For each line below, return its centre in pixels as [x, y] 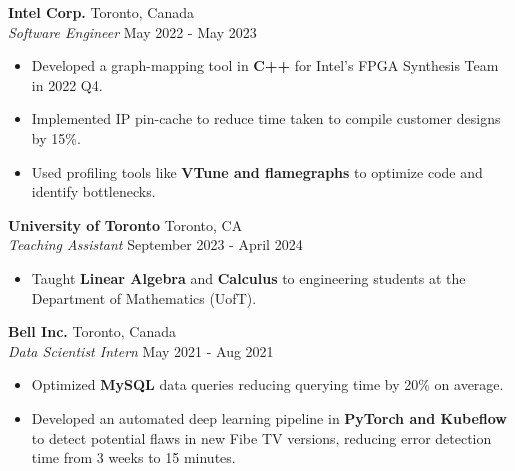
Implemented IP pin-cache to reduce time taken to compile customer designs [266, 118]
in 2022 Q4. [67, 84]
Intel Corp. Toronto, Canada [101, 12]
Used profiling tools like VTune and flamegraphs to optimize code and [257, 171]
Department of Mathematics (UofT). [144, 297]
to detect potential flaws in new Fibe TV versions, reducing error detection [261, 437]
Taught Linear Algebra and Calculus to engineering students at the [248, 277]
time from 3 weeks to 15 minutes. [133, 457]
